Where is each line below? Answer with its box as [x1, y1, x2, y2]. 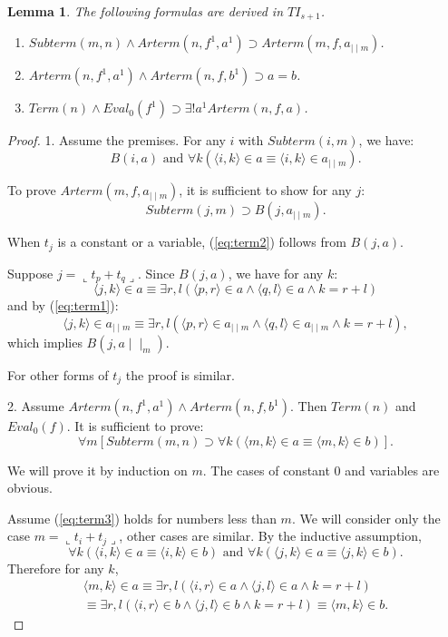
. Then [290, 397, 327, 415]
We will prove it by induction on [7, 460, 188, 479]
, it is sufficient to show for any [179, 181, 352, 200]
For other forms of [7, 365, 109, 384]
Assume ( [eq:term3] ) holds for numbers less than [7, 508, 277, 527]
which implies [7, 332, 83, 351]
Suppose [7, 263, 54, 282]
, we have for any [228, 263, 324, 282]
